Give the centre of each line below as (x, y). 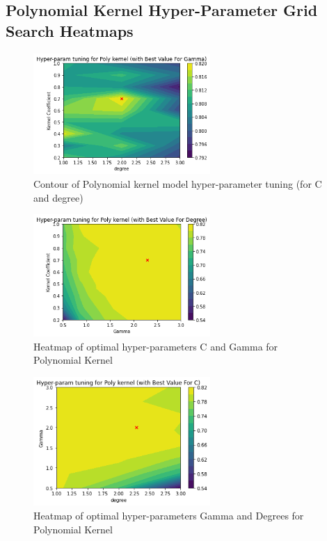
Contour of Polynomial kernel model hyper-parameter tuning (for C (178, 183)
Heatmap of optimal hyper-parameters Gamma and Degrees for (169, 516)
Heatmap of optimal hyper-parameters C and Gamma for (156, 346)
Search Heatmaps (70, 30)
